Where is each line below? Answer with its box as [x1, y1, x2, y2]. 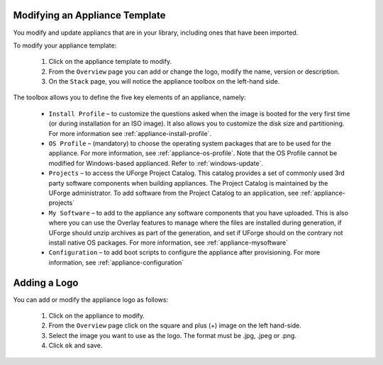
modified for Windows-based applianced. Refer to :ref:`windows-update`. [48, 159, 264, 167]
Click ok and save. [48, 341, 103, 350]
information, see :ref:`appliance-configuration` [48, 258, 184, 266]
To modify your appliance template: [13, 41, 117, 50]
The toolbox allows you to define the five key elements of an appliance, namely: [13, 93, 246, 102]
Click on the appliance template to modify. [48, 57, 172, 66]
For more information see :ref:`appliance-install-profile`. [48, 129, 212, 137]
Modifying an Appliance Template [13, 9, 166, 21]
